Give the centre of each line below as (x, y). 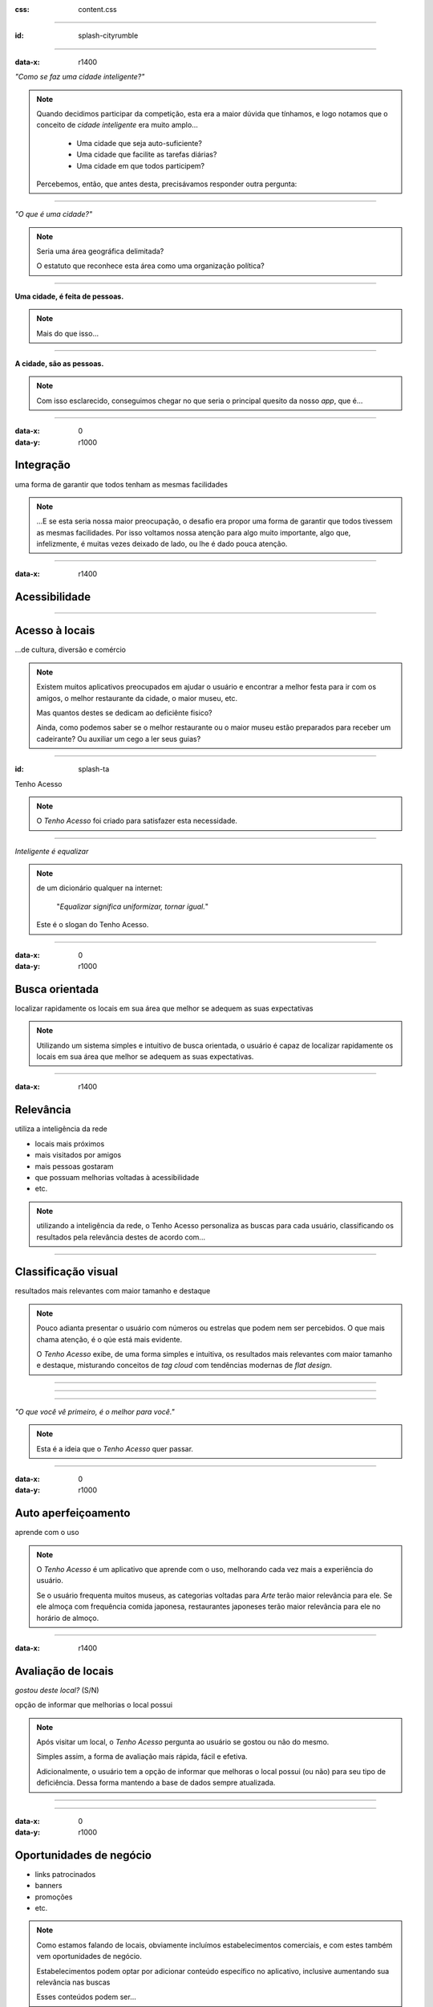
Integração (43, 465)
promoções (54, 1897)
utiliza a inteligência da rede (61, 1129)
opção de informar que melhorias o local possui (93, 1705)
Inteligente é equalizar (52, 851)
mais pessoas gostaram (74, 1166)
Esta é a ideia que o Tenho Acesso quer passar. (115, 1448)
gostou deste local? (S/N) (57, 1690)
